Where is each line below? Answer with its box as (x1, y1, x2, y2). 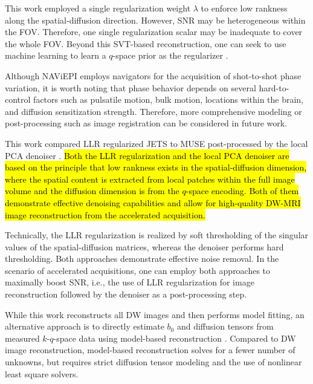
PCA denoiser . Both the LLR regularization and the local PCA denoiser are (5, 149, 289, 161)
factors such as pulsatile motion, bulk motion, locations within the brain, (33, 93, 304, 106)
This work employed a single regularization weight (5, 2, 191, 14)
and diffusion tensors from (176, 320, 274, 333)
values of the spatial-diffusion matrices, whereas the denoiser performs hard (5, 240, 284, 253)
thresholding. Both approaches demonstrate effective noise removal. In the (5, 252, 279, 265)
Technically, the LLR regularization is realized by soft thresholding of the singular (5, 229, 309, 241)
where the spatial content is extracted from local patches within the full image (5, 172, 295, 185)
